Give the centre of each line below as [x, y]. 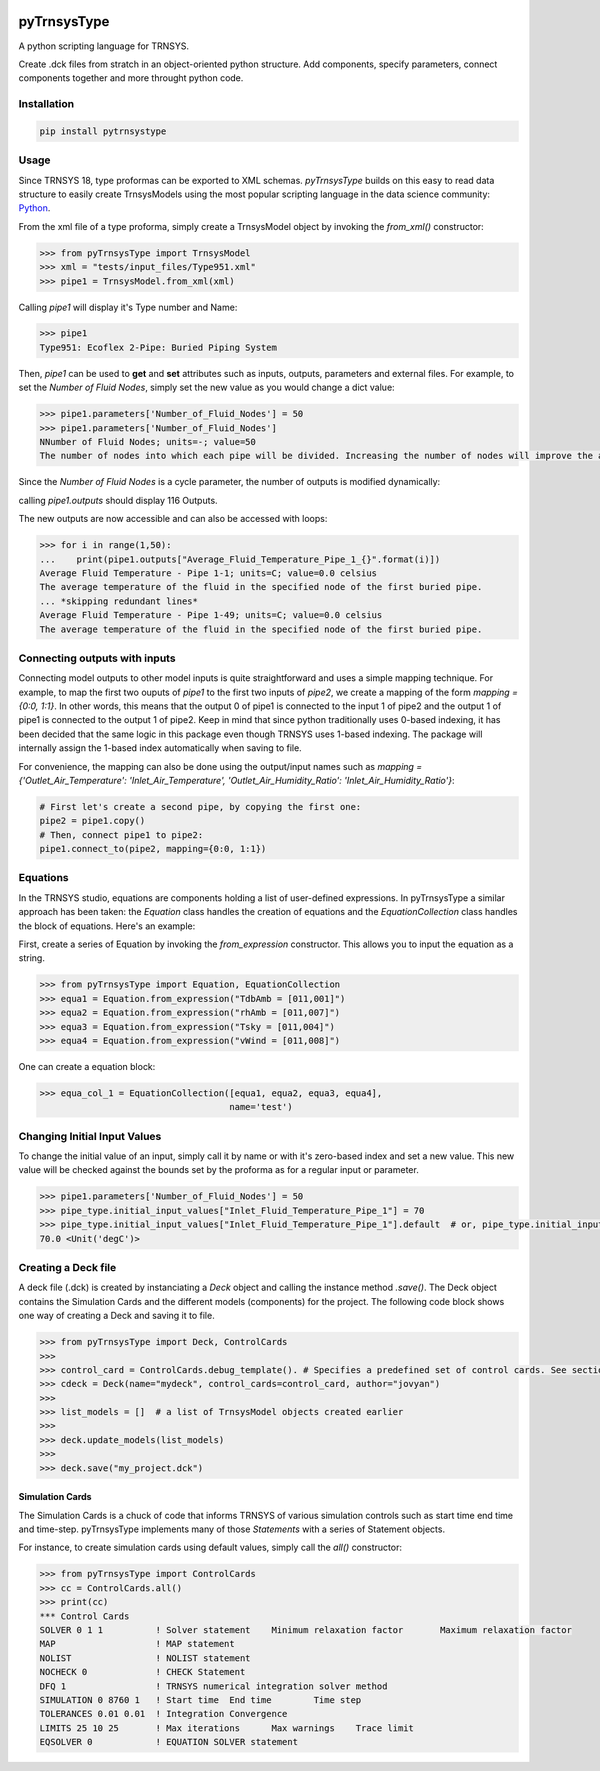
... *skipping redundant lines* [119, 601]
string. [31, 958]
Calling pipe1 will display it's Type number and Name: [128, 307]
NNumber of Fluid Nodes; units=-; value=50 [148, 442]
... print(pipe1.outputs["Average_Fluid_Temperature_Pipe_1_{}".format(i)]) [240, 559]
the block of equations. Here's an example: [107, 926]
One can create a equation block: [87, 1066]
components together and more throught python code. [131, 78]
